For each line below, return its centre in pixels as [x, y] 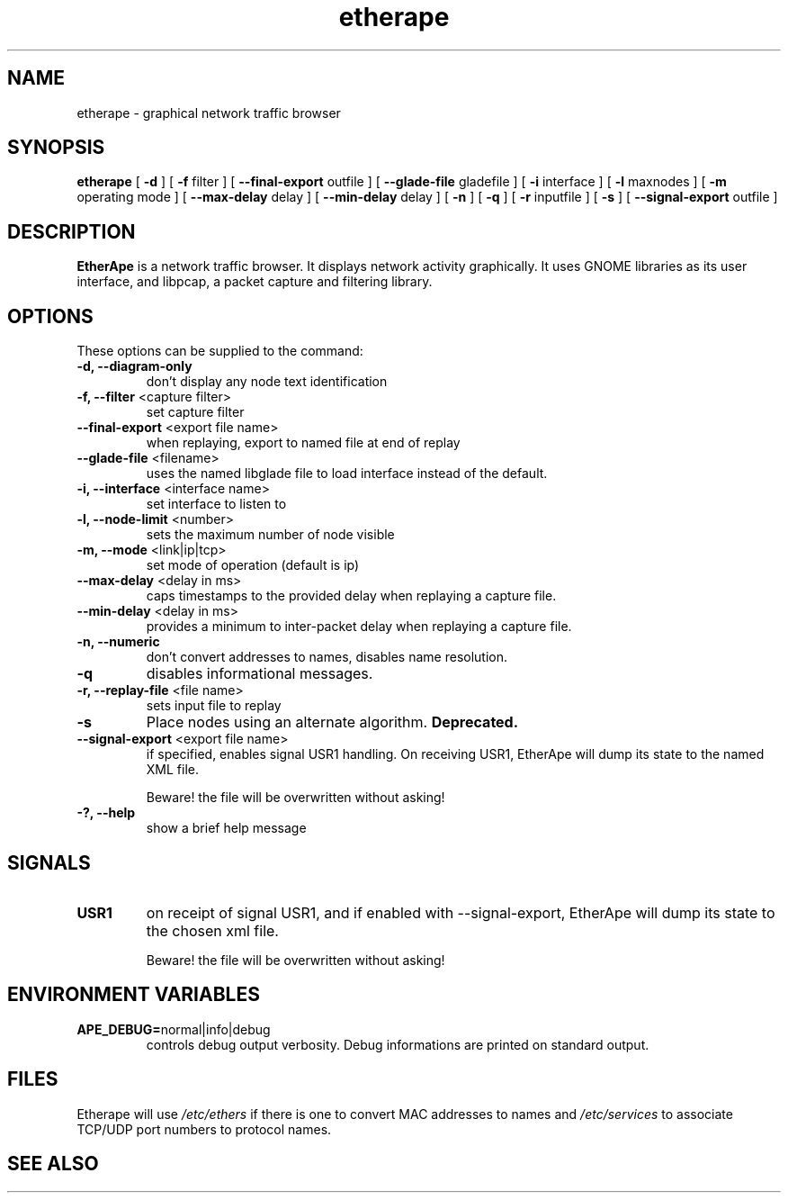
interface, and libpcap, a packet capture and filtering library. [255, 282]
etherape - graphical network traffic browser [209, 113]
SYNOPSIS [56, 148]
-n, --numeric [118, 642]
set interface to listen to [216, 504]
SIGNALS [49, 862]
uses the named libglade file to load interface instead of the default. [347, 474]
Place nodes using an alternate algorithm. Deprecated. [332, 722]
